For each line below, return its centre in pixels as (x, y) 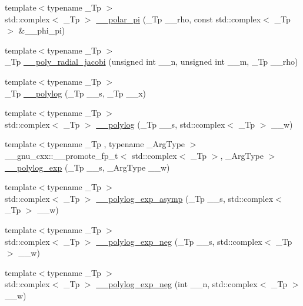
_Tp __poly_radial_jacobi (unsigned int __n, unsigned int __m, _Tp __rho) (151, 61)
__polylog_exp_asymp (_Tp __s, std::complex (185, 198)
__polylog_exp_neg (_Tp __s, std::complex (179, 241)
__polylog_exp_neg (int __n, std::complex (177, 284)
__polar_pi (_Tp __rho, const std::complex (179, 19)
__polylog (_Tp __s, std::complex (161, 124)
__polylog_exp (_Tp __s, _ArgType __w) (87, 167)
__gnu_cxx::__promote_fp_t (61, 155)
